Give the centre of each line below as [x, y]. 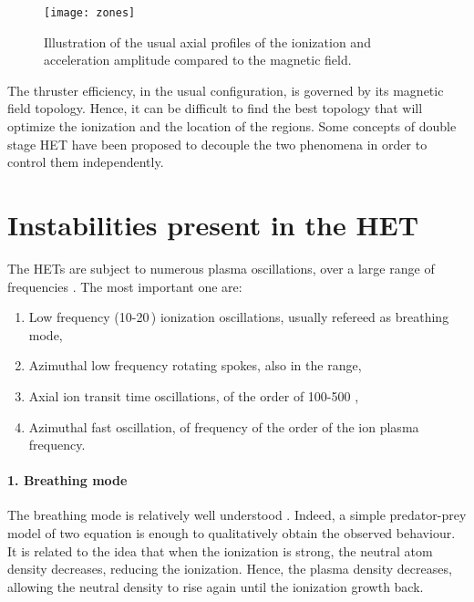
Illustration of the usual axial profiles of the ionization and [207, 42]
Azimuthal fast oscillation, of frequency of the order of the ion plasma [224, 426]
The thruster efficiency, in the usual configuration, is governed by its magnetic [226, 90]
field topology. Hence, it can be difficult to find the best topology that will [215, 108]
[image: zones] [90, 13]
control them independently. [86, 162]
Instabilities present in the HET [213, 224]
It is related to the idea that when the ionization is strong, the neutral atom [220, 550]
